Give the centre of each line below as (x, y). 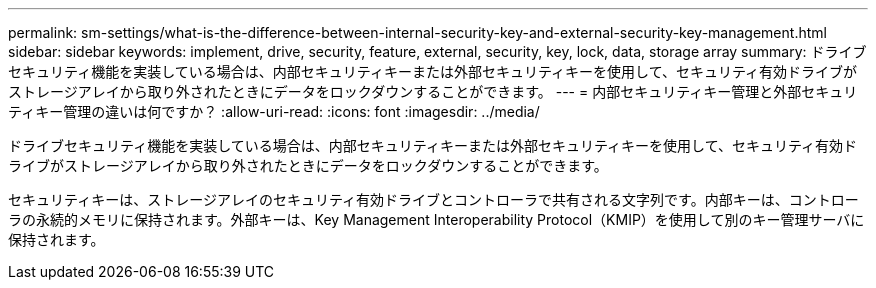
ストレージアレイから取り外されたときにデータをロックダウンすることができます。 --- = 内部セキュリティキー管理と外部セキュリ (433, 91)
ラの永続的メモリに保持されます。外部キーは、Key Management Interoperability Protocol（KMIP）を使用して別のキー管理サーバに (436, 219)
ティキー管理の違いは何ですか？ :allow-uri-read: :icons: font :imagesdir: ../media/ (274, 111)
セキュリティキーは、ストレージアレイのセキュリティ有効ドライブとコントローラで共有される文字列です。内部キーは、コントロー (433, 199)
